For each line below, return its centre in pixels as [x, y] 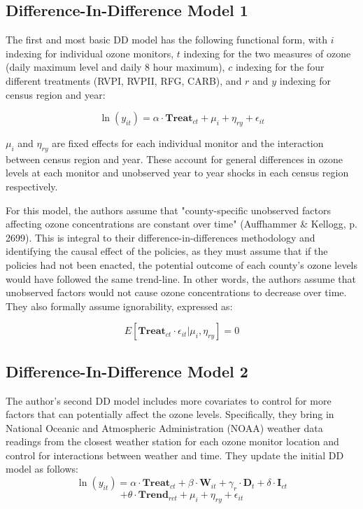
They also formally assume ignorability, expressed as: [119, 306]
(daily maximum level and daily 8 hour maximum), [115, 67]
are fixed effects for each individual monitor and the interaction [188, 142]
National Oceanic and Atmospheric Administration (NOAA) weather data [164, 427]
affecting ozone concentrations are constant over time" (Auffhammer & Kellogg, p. [181, 224]
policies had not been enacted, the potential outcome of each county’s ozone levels [182, 264]
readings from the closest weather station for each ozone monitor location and [172, 441]
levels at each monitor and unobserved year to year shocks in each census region [177, 173]
